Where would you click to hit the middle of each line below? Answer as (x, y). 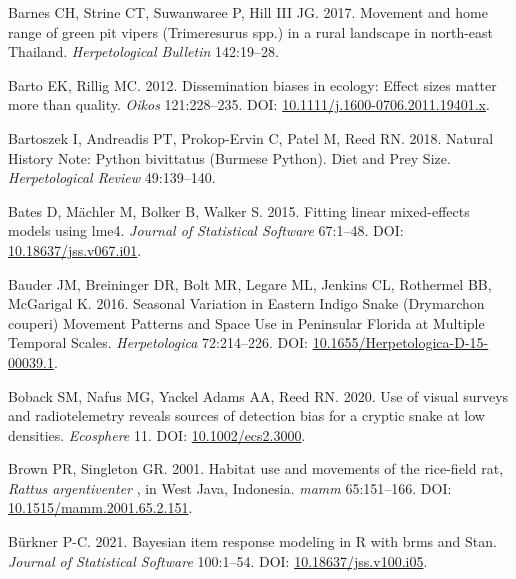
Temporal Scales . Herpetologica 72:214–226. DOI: (158, 342)
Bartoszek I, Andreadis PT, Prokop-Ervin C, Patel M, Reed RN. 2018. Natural (251, 137)
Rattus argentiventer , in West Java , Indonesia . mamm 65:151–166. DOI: (230, 487)
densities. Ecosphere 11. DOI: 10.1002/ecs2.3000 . (157, 434)
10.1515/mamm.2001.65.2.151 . (100, 507)
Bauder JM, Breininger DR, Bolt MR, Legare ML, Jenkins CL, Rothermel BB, (250, 283)
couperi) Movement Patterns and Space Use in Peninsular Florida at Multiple (246, 322)
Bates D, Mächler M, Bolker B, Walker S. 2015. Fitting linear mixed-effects (239, 210)
